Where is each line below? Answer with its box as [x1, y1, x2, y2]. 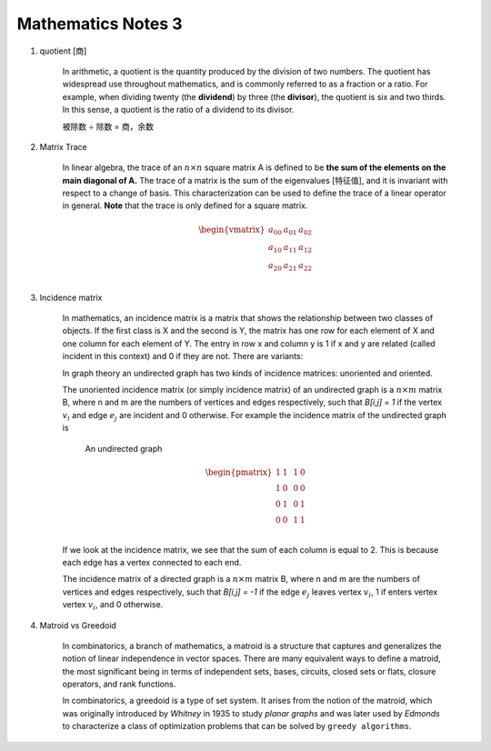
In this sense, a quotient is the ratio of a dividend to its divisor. [62, 105, 295, 115]
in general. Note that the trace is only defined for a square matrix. [62, 200, 308, 211]
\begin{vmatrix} [198, 224, 266, 235]
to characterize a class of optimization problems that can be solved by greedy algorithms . [62, 721, 412, 732]
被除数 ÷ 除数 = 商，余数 [62, 121, 155, 132]
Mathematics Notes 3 [16, 14, 183, 34]
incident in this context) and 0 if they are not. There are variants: [62, 351, 304, 362]
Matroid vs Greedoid [39, 619, 117, 631]
